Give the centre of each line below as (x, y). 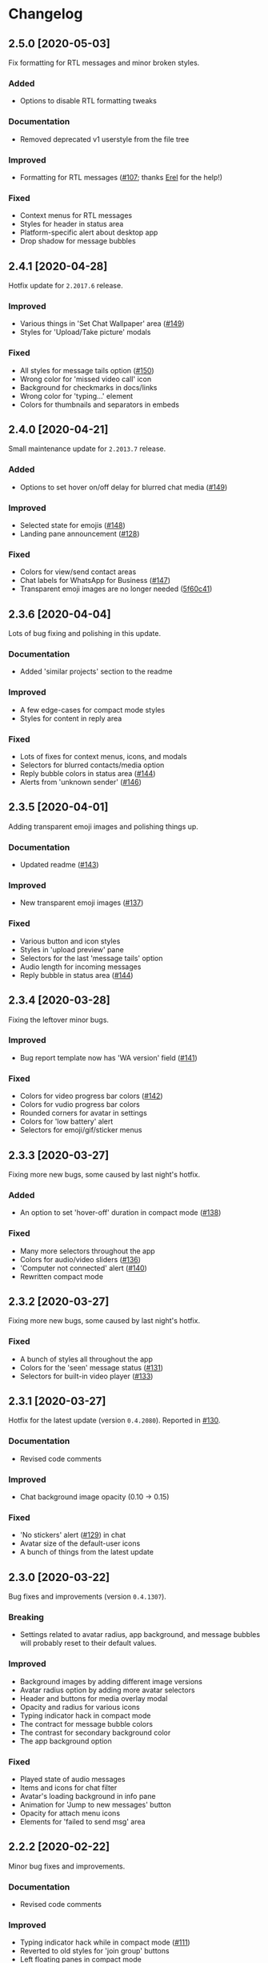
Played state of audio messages (72, 1780)
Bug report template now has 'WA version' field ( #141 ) (108, 1057)
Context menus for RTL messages (76, 215)
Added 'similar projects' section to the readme (96, 672)
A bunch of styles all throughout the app (86, 1359)
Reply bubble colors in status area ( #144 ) (88, 773)
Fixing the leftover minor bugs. (59, 1020)
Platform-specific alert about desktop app (89, 232)
